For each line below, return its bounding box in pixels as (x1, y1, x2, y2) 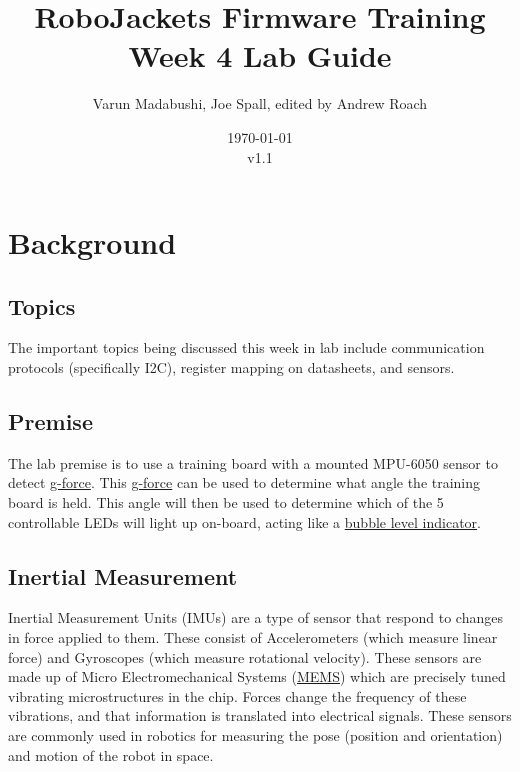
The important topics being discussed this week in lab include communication (8, 337, 485, 358)
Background (8, 222, 177, 263)
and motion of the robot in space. (8, 744, 214, 765)
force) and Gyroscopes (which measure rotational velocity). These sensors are (8, 646, 482, 667)
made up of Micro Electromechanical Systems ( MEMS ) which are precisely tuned (8, 666, 506, 687)
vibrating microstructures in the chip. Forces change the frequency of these (8, 685, 467, 706)
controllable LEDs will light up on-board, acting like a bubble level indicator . (8, 511, 481, 532)
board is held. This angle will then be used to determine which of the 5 (8, 492, 444, 513)
